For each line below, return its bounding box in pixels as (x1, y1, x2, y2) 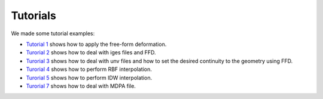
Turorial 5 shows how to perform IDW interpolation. (26, 74, 153, 81)
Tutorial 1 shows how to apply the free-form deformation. (26, 41, 167, 48)
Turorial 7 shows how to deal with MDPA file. (26, 82, 136, 89)
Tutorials (11, 9, 56, 22)
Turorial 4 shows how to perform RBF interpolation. (26, 66, 152, 73)
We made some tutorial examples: (11, 30, 95, 37)
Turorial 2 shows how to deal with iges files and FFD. (26, 49, 156, 56)
